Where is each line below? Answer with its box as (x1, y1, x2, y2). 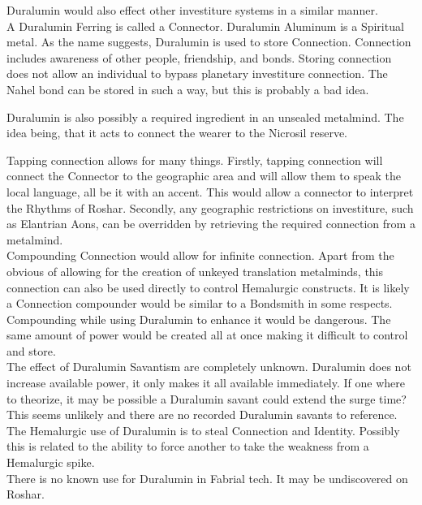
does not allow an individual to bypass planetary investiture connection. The (6, 65, 388, 82)
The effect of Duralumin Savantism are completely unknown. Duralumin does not (6, 358, 411, 375)
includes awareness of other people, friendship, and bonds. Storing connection (6, 49, 392, 66)
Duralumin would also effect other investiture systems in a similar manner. (6, 2, 378, 18)
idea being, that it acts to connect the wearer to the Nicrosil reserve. (6, 124, 347, 141)
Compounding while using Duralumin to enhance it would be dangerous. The (6, 310, 391, 327)
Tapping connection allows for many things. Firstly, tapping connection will (6, 151, 383, 168)
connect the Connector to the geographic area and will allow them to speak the (6, 167, 401, 184)
